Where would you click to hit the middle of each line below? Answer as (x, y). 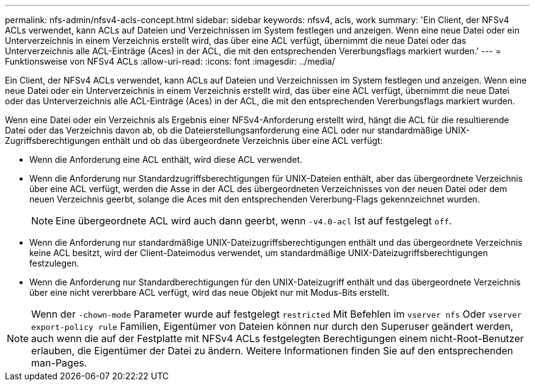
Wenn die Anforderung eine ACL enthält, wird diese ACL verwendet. (166, 159)
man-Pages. (59, 363)
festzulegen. (54, 263)
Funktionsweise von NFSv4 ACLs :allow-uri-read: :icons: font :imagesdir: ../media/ (170, 61)
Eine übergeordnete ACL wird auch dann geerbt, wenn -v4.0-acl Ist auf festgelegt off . (254, 221)
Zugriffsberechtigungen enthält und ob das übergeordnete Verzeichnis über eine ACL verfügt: (194, 141)
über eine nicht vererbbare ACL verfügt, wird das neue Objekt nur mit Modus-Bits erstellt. (209, 292)
